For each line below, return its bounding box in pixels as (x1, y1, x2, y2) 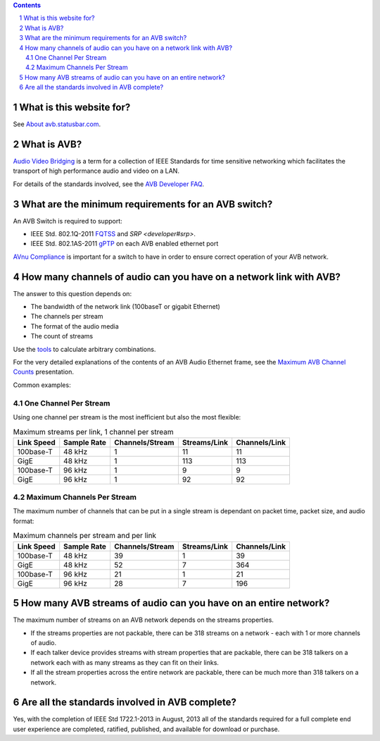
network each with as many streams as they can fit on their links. (30, 658, 220, 666)
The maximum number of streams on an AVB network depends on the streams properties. (13, 616, 274, 624)
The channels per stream (30, 312, 103, 321)
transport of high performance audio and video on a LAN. (13, 166, 179, 176)
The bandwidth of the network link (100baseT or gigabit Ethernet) (30, 302, 221, 311)
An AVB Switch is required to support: (13, 216, 122, 225)
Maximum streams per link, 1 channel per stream (13, 427, 174, 436)
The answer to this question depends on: (13, 289, 132, 298)
